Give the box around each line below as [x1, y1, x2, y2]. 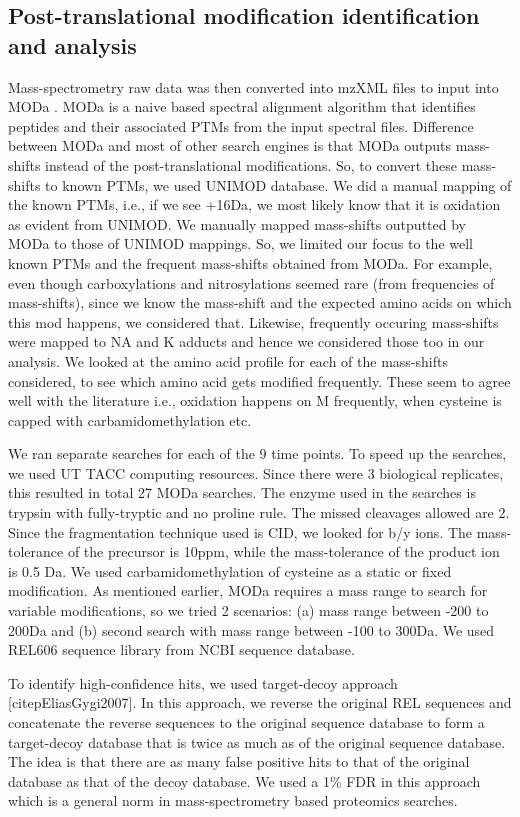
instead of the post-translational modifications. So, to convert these [45, 154, 458, 175]
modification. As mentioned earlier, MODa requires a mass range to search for [8, 580, 488, 601]
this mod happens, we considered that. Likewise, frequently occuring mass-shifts [8, 311, 499, 332]
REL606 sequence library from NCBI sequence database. [8, 639, 355, 660]
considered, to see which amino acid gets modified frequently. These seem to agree [8, 370, 511, 391]
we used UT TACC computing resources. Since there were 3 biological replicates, [8, 462, 504, 483]
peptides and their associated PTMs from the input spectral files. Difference [8, 115, 474, 136]
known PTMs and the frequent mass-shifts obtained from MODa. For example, [8, 252, 493, 273]
